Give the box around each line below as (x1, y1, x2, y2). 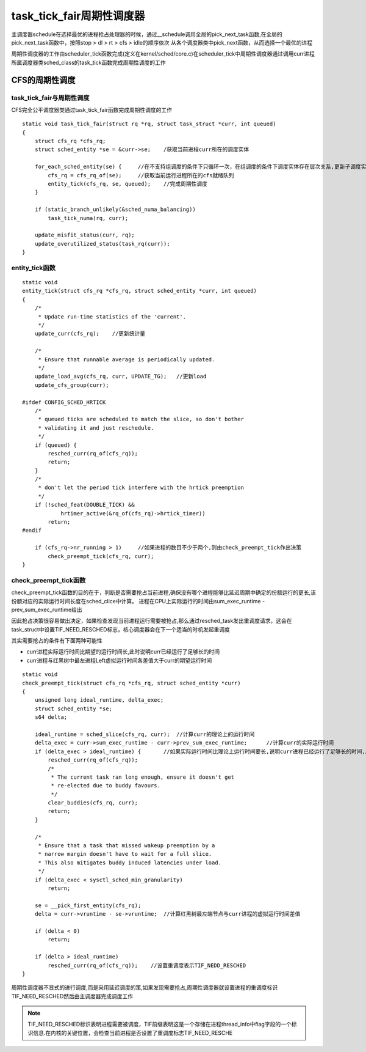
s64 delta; (34, 714, 68, 721)
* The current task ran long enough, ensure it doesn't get (51, 773, 235, 781)
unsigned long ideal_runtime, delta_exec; (34, 697, 164, 704)
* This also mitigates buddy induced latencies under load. (38, 859, 222, 866)
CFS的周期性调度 (11, 75, 76, 85)
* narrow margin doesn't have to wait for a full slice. (38, 850, 212, 858)
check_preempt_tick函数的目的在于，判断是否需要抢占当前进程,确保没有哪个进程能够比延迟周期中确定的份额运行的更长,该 (11, 589, 317, 596)
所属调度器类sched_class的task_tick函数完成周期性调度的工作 (11, 59, 166, 66)
